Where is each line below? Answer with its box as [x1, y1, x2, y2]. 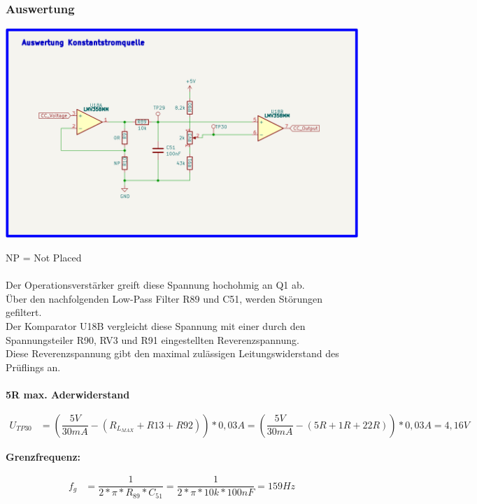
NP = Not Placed [6, 250, 82, 265]
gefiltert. [6, 305, 42, 319]
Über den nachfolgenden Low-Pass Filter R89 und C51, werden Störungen [6, 291, 322, 305]
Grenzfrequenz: [6, 449, 81, 463]
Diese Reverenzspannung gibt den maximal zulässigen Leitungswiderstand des [6, 346, 339, 361]
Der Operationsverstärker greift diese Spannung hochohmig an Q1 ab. [6, 278, 305, 292]
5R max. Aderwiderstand [6, 387, 130, 401]
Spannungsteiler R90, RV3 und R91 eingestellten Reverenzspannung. [6, 332, 299, 347]
